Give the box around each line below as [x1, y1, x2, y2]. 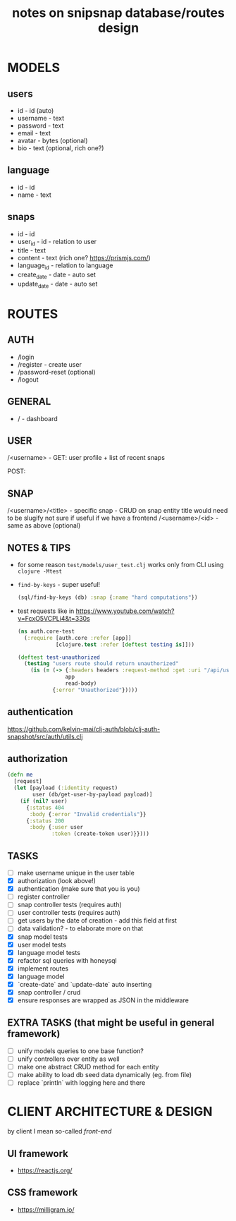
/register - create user [17, 360, 82, 368]
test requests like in [17, 607, 75, 615]
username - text [17, 114, 65, 122]
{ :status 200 [25, 817, 65, 825]
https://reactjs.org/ [17, 1166, 73, 1174]
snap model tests [17, 933, 68, 941]
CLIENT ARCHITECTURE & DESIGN [7, 1104, 213, 1119]
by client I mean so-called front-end [7, 1127, 112, 1136]
